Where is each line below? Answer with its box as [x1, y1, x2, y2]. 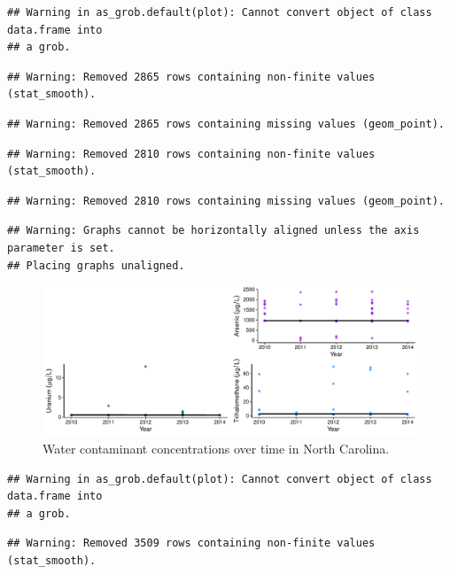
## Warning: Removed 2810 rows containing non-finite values [7, 147, 376, 160]
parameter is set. [7, 241, 115, 254]
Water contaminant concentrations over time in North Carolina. [43, 439, 390, 458]
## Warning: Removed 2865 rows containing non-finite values [7, 70, 376, 83]
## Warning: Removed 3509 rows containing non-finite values [7, 537, 376, 550]
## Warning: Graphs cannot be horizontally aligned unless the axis [7, 224, 420, 237]
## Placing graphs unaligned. [7, 259, 185, 272]
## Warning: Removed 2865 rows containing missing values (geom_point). [7, 117, 445, 130]
